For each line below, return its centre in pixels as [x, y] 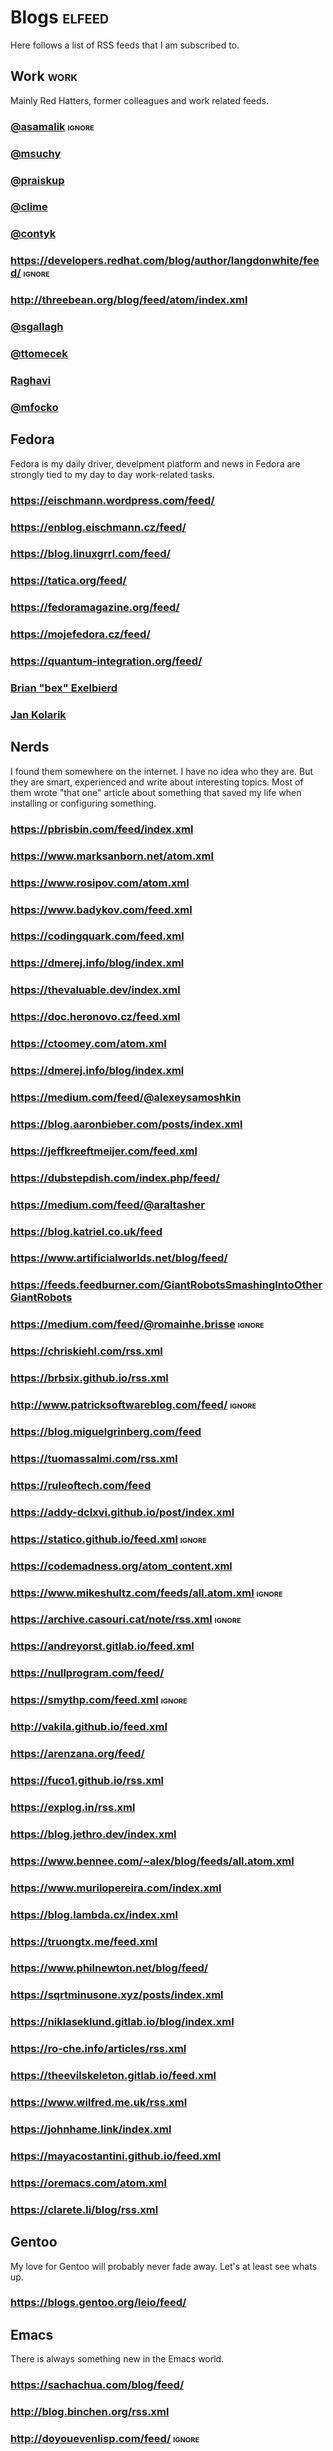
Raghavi [31, 380]
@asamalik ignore [52, 126]
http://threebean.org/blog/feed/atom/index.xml [129, 300]
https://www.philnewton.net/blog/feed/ [109, 1968]
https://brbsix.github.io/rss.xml [89, 1378]
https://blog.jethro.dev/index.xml [93, 1834]
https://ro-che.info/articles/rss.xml [98, 2049]
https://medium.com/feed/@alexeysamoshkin [126, 1097]
